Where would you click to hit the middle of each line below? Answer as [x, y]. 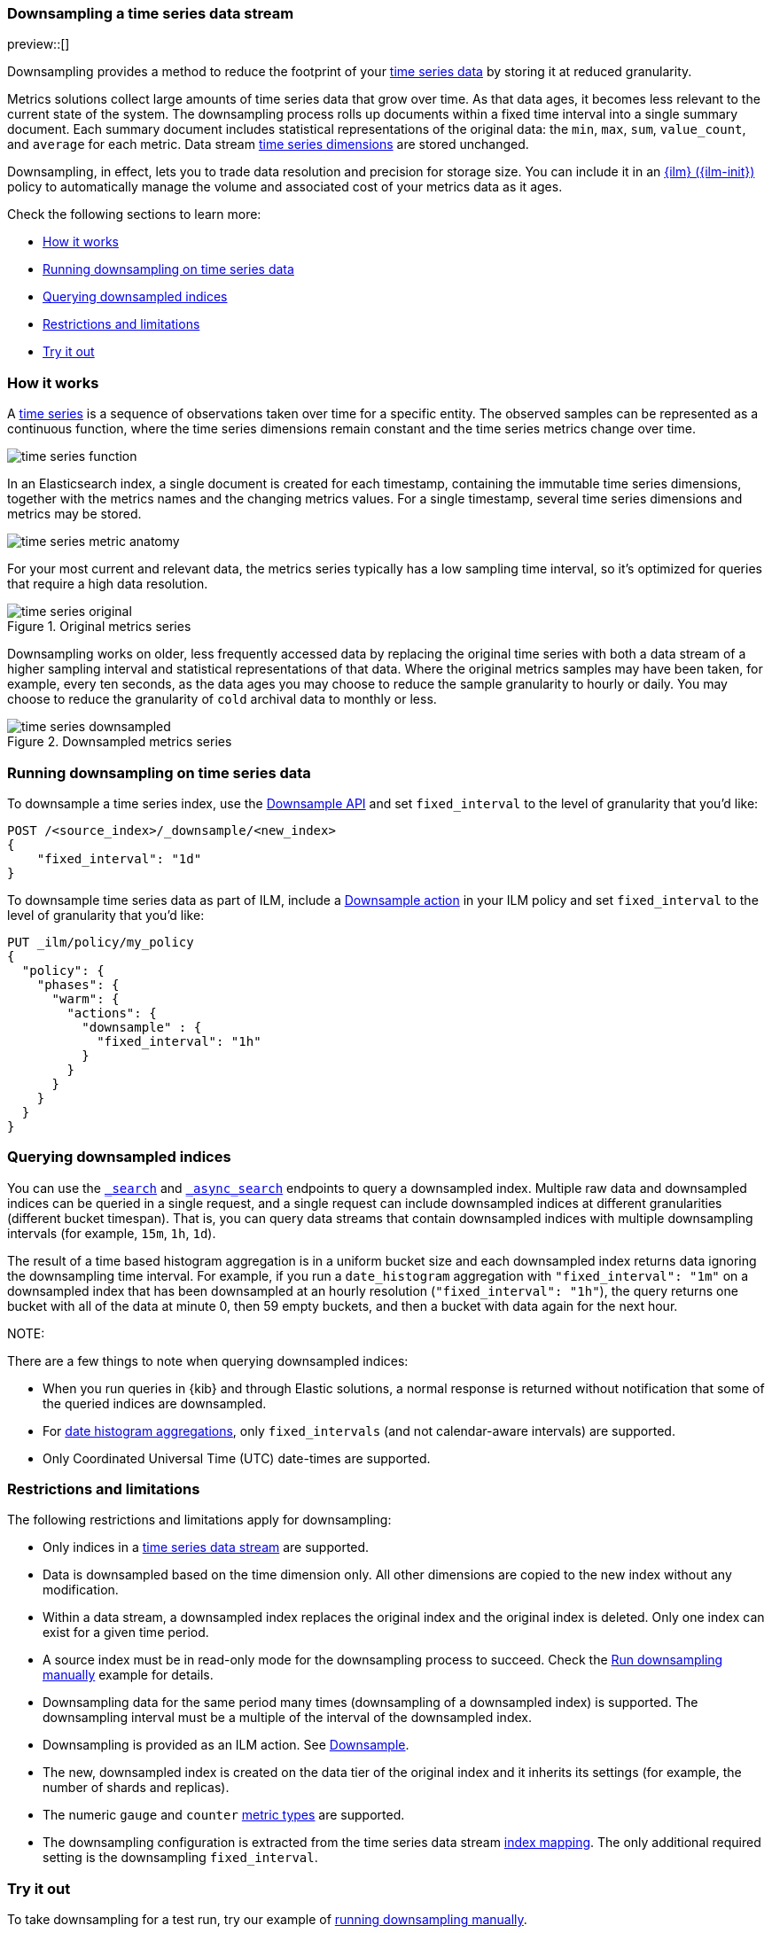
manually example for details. [128, 1675]
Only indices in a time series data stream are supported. [206, 1547]
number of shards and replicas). [136, 1788]
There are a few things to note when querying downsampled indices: [208, 1360]
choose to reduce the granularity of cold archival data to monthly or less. [222, 699]
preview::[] [39, 44]
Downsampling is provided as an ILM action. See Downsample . [226, 1745]
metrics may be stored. [74, 514]
